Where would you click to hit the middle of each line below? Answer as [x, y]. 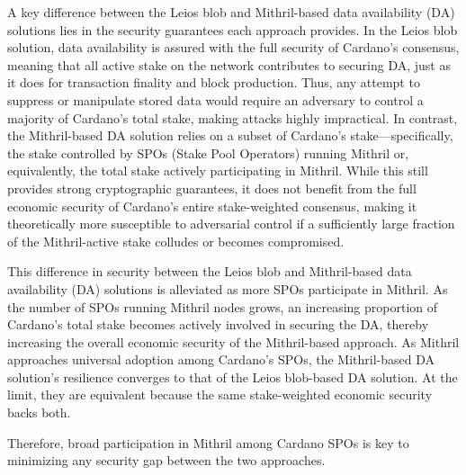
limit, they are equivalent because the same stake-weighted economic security [220, 394]
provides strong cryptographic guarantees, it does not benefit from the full [212, 188]
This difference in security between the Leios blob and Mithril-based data [210, 271]
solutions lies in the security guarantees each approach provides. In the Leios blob [233, 29]
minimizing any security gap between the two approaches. [166, 460]
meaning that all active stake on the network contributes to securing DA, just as [229, 64]
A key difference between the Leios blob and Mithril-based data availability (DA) [231, 12]
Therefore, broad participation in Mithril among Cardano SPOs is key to [208, 442]
